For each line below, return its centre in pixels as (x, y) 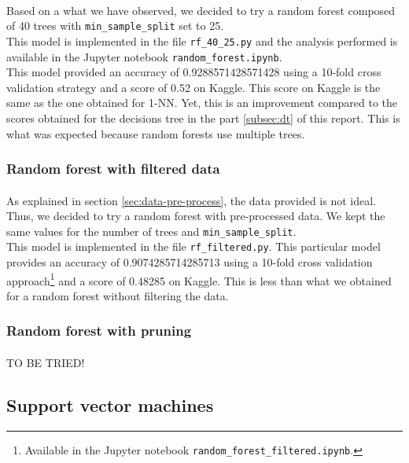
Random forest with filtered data (113, 169)
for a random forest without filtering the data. (118, 295)
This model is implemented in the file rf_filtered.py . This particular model (193, 246)
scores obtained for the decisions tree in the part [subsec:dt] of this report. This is (203, 118)
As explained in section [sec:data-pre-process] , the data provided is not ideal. (191, 200)
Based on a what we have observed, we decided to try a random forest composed (201, 10)
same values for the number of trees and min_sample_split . (151, 231)
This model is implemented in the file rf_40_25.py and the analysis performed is (202, 40)
